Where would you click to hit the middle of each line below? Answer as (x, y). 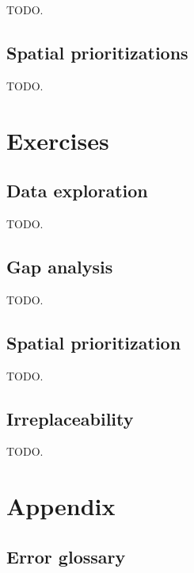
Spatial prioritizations (97, 52)
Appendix (61, 506)
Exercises (58, 140)
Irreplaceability (70, 418)
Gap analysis (60, 266)
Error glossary (66, 556)
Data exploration (77, 191)
